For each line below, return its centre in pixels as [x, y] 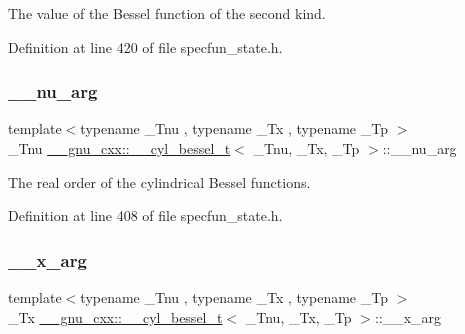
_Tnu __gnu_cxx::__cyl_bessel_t [119, 148]
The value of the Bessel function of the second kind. [167, 13]
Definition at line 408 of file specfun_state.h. [145, 215]
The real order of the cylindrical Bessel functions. [159, 181]
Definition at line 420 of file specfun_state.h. [145, 46]
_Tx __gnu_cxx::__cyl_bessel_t [115, 316]
